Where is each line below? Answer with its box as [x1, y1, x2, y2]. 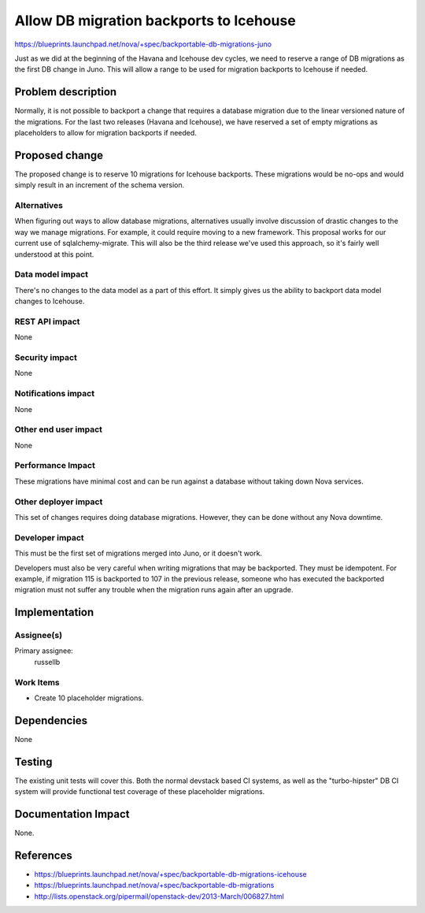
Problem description [14, 85, 117, 98]
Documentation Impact [14, 807, 130, 821]
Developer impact [14, 532, 84, 543]
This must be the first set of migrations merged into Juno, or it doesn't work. [14, 548, 263, 559]
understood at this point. [14, 249, 94, 259]
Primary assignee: [14, 646, 74, 655]
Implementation [14, 606, 94, 619]
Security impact [14, 352, 78, 363]
